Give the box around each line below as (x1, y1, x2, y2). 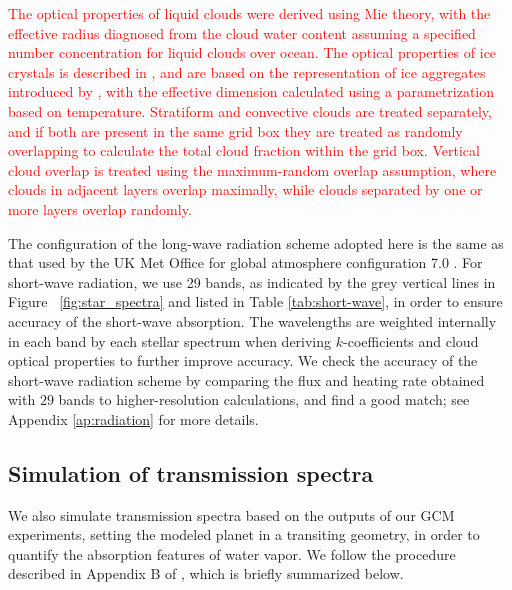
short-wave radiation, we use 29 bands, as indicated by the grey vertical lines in (8, 271, 496, 292)
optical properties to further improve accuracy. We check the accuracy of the (8, 350, 478, 371)
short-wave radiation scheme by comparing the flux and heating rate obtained (8, 369, 485, 390)
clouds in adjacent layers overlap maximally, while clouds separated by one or (8, 179, 483, 200)
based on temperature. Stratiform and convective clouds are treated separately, (8, 100, 492, 121)
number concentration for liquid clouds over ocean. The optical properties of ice (8, 42, 497, 63)
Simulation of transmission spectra (8, 457, 374, 488)
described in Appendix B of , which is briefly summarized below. (8, 563, 404, 584)
